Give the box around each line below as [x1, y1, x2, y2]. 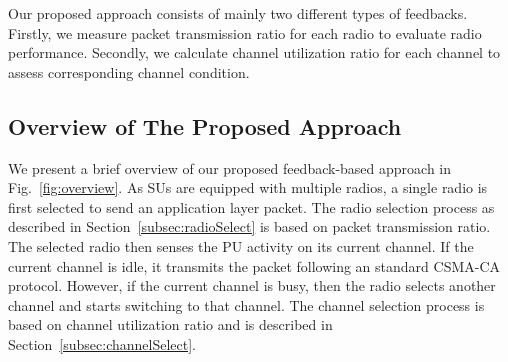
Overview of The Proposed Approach [8, 110, 402, 141]
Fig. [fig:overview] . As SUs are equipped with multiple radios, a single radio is [8, 177, 488, 198]
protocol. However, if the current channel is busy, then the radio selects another [8, 275, 496, 296]
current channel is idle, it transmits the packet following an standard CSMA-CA [8, 255, 501, 276]
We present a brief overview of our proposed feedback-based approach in [8, 157, 452, 178]
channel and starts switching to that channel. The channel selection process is [8, 294, 485, 315]
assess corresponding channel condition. [8, 61, 250, 82]
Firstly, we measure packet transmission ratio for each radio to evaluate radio [8, 22, 482, 43]
